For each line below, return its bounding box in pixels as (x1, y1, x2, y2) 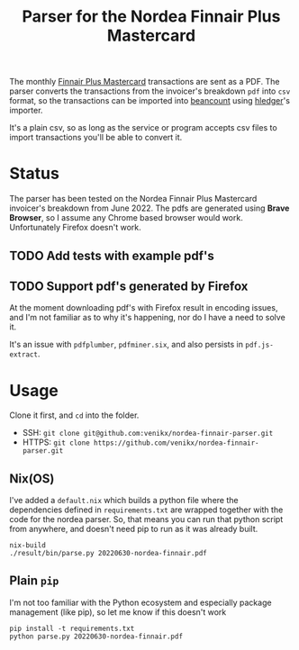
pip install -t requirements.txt (9, 624, 135, 633)
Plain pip (9, 573, 59, 589)
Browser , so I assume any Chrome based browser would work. (9, 212, 243, 223)
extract (9, 350, 39, 359)
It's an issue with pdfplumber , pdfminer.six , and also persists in (9, 339, 244, 350)
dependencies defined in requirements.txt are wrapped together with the (9, 504, 284, 515)
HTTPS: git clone (22, 437, 90, 447)
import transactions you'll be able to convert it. (9, 132, 183, 143)
